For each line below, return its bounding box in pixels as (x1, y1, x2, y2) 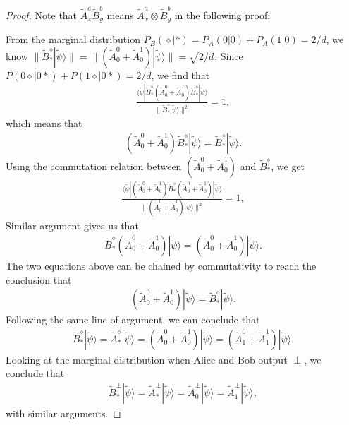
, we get (271, 158, 305, 173)
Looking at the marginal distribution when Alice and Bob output (6, 352, 288, 366)
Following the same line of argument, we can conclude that (6, 312, 260, 327)
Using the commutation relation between (6, 158, 182, 173)
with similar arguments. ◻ (6, 406, 121, 421)
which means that (6, 116, 82, 131)
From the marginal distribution (6, 32, 140, 47)
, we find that (151, 67, 210, 82)
